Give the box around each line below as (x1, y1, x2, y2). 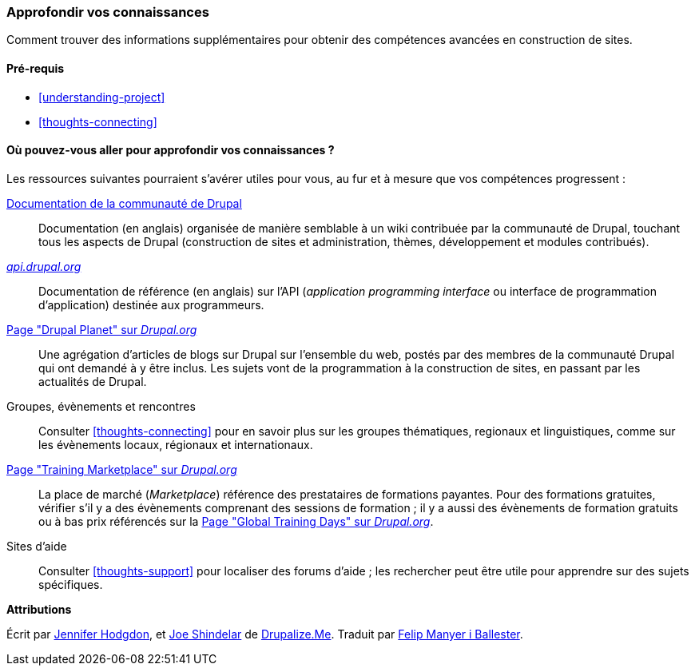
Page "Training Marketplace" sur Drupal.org (6, 462, 237, 476)
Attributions (6, 602, 72, 616)
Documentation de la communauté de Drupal (6, 196, 242, 210)
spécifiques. (38, 577, 103, 591)
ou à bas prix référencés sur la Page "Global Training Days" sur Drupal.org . (38, 514, 434, 528)
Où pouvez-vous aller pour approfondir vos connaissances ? (6, 143, 335, 157)
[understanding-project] (38, 89, 165, 104)
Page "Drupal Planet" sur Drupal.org (6, 322, 197, 336)
